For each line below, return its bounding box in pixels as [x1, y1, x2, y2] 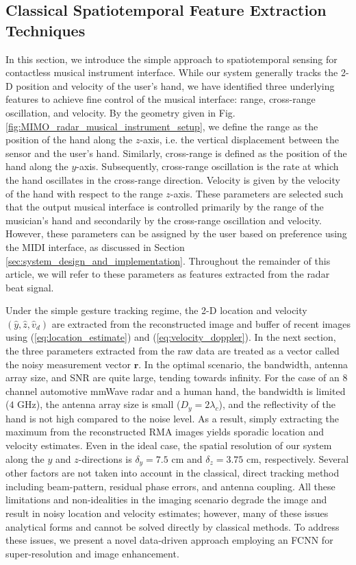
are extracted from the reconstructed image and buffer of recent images [51, 316, 351, 330]
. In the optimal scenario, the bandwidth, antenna [138, 357, 348, 371]
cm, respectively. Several [246, 451, 349, 466]
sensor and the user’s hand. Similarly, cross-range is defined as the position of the [5, 145, 347, 160]
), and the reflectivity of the [218, 397, 335, 411]
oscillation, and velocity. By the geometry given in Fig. [5, 105, 236, 119]
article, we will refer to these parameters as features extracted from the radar [5, 267, 330, 281]
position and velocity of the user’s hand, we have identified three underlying [16, 78, 335, 93]
